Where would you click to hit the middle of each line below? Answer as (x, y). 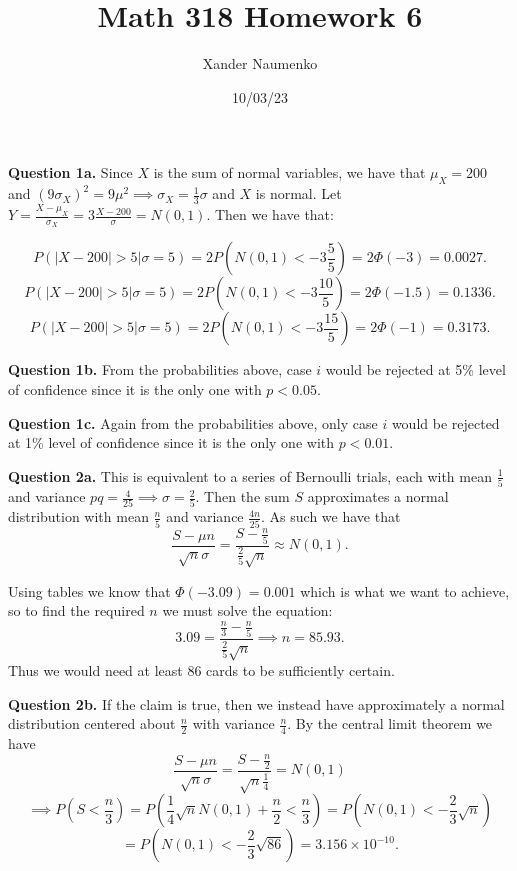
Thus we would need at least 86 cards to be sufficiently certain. (201, 669)
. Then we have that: (270, 214)
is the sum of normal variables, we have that (289, 172)
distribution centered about (92, 723)
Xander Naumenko (260, 63)
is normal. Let (298, 193)
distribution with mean (78, 516)
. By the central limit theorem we (390, 723)
